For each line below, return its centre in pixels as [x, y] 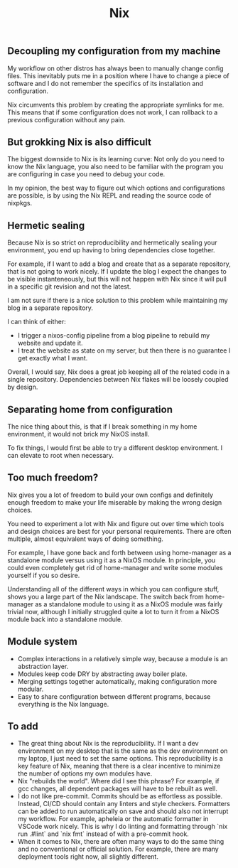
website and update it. [50, 343]
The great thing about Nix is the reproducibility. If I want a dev [108, 744]
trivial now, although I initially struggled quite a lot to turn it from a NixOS [113, 611]
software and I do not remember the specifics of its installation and [106, 83]
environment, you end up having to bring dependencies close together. [111, 250]
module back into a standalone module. [65, 619]
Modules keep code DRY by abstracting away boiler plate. [102, 674]
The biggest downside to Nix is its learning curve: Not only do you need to [116, 159]
